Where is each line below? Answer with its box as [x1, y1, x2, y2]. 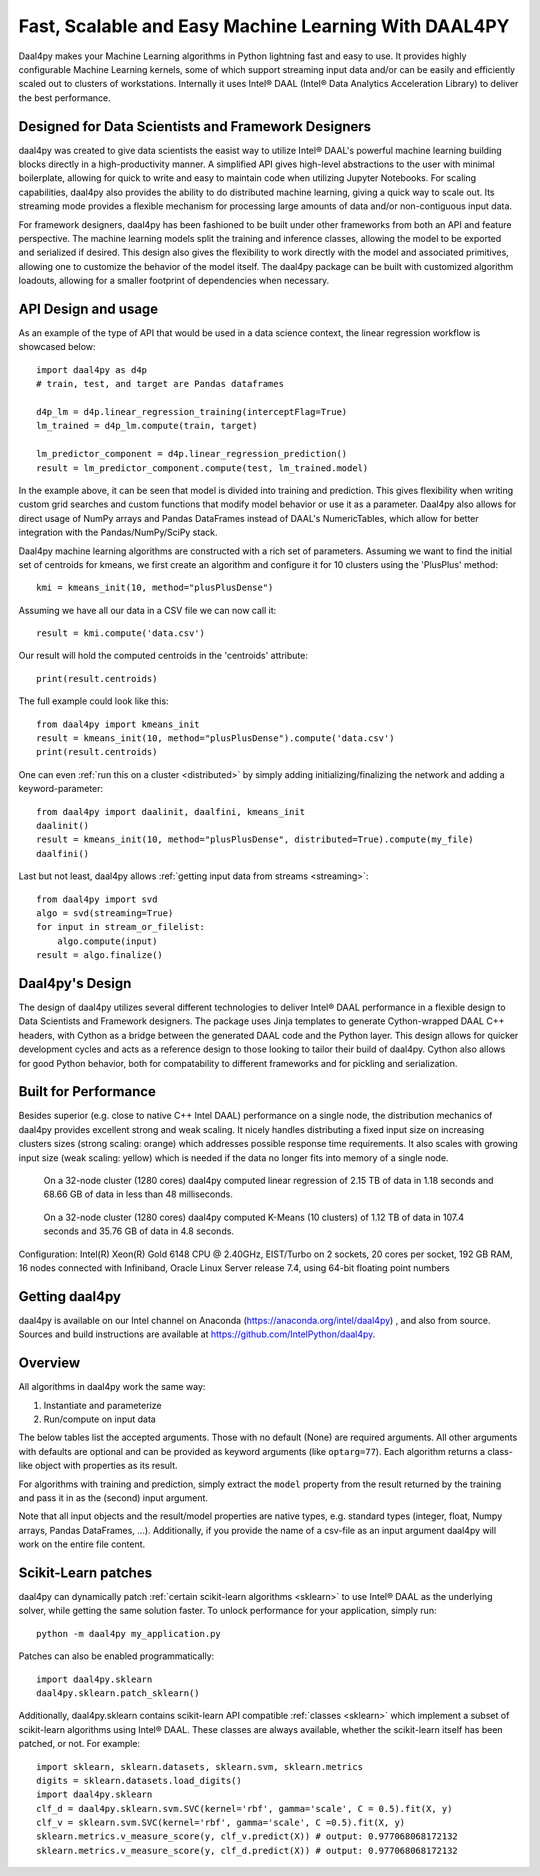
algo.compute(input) [56, 935, 158, 947]
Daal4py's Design [18, 975, 132, 992]
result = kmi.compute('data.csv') [36, 628, 205, 639]
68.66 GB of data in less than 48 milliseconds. [43, 1188, 234, 1200]
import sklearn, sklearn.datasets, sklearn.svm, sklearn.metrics [36, 1761, 364, 1772]
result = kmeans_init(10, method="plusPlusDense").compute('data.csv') [36, 733, 395, 744]
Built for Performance [18, 1083, 157, 1100]
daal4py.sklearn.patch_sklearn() [36, 1687, 200, 1699]
